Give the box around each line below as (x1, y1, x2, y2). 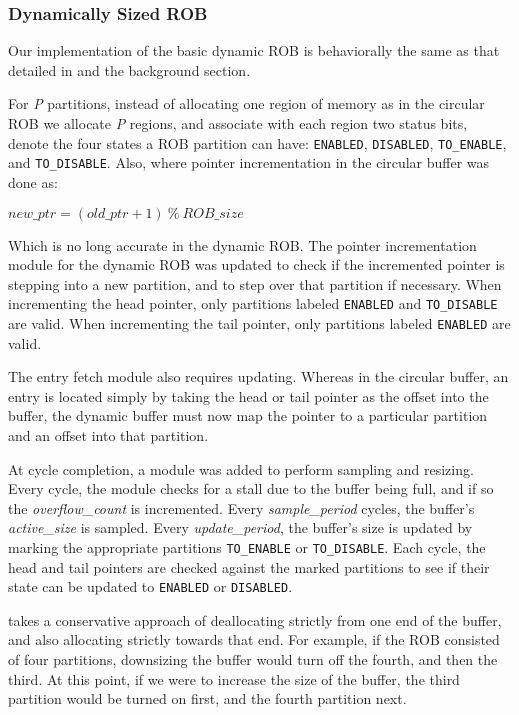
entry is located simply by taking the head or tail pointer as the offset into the (8, 385, 489, 406)
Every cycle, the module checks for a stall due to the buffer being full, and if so (8, 478, 494, 499)
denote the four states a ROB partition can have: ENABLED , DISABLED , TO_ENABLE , (8, 132, 507, 153)
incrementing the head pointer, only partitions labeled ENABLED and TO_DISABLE (8, 293, 498, 314)
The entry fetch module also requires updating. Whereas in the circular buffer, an (8, 366, 509, 387)
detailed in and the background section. (8, 59, 251, 80)
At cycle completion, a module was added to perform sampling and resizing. (8, 458, 474, 479)
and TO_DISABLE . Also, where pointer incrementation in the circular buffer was (8, 152, 490, 173)
